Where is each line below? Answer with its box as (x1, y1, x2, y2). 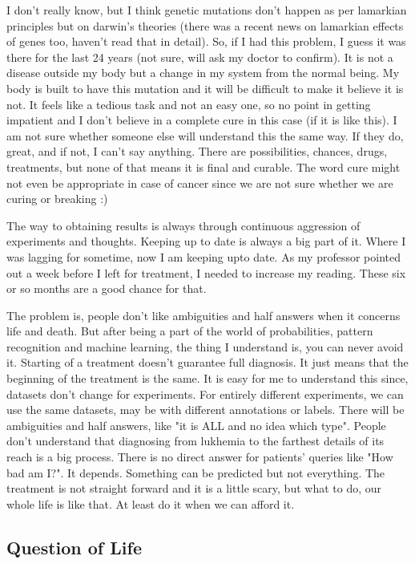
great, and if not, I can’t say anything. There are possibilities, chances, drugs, (6, 143, 388, 160)
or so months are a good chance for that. (6, 280, 207, 297)
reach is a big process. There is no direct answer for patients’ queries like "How (6, 448, 393, 465)
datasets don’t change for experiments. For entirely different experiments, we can (6, 385, 404, 402)
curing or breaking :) (6, 190, 108, 207)
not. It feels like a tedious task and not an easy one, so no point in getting (6, 95, 371, 112)
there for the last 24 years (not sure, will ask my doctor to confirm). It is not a (6, 48, 393, 65)
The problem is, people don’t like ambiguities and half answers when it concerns (6, 306, 401, 323)
